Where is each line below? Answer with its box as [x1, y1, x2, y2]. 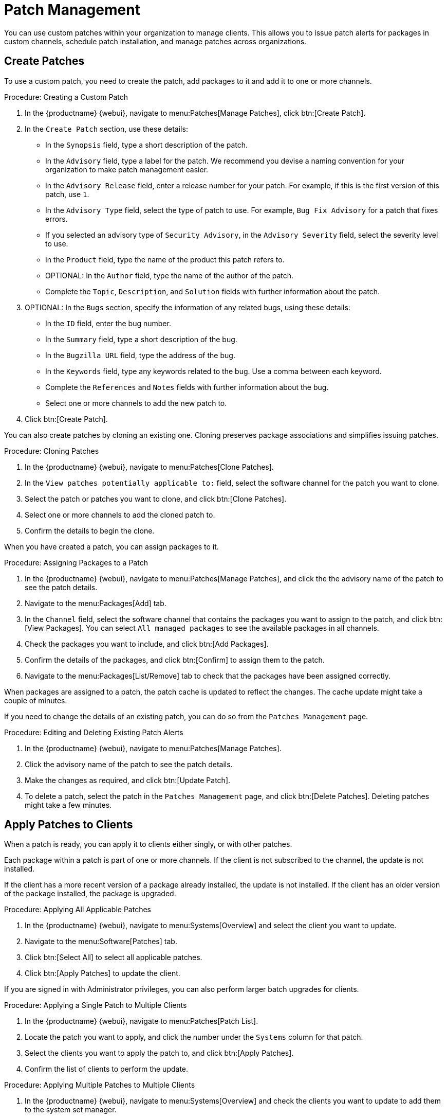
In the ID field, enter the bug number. [45, 318, 171, 328]
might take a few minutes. [25, 800, 112, 809]
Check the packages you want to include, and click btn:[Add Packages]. [25, 639, 269, 648]
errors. [45, 214, 68, 223]
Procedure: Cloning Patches [4, 446, 99, 455]
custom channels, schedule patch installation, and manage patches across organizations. [4, 37, 307, 46]
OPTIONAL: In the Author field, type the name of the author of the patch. [45, 271, 294, 280]
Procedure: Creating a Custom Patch [4, 92, 128, 101]
